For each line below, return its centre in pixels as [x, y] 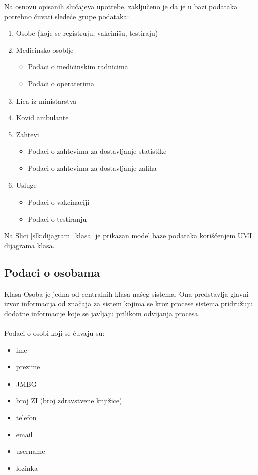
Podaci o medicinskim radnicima [78, 67]
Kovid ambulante [42, 117]
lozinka [27, 468]
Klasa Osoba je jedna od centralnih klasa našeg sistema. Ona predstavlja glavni [126, 293]
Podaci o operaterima [61, 83]
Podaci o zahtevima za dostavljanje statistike [97, 151]
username [30, 451]
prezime [28, 367]
